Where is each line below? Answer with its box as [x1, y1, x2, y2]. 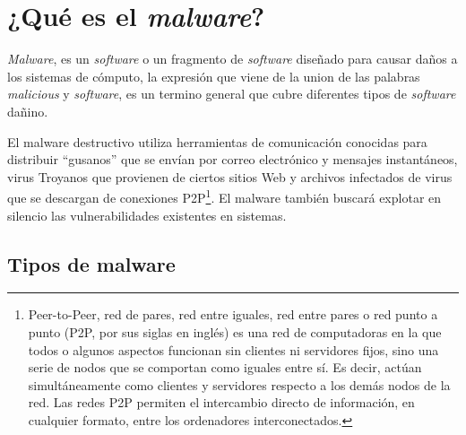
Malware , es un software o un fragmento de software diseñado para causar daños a [7, 49, 458, 68]
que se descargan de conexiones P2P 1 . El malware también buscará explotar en [7, 186, 442, 206]
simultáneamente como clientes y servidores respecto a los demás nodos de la [28, 375, 451, 394]
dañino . [7, 101, 48, 120]
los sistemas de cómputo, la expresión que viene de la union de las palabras [7, 66, 420, 85]
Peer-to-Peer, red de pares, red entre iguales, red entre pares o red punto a [28, 305, 438, 324]
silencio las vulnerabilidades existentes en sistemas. [7, 205, 287, 224]
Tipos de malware [7, 249, 176, 277]
